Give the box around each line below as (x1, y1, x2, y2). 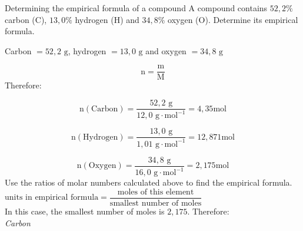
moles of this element (117, 187, 194, 196)
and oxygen (145, 44, 187, 57)
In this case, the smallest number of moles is (5, 204, 165, 217)
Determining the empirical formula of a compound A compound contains (5, 2, 268, 14)
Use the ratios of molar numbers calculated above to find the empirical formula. (5, 176, 292, 189)
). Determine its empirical (205, 13, 298, 25)
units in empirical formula (5, 193, 99, 202)
